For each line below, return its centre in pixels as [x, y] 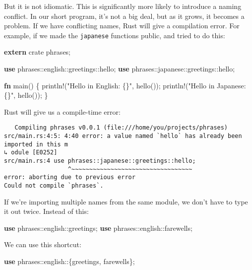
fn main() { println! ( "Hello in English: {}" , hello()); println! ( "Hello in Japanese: [125, 85]
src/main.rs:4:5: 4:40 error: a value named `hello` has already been [123, 136]
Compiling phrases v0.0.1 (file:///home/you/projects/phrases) [121, 128]
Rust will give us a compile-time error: [62, 111]
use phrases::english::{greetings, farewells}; [69, 261]
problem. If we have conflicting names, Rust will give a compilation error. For [122, 26]
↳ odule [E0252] [31, 153]
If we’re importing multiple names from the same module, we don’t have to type [126, 201]
